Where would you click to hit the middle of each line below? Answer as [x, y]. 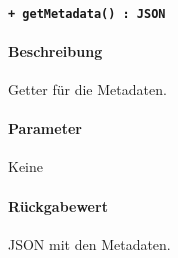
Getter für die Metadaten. [87, 89]
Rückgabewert [58, 205]
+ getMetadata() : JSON [87, 13]
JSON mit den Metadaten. [89, 243]
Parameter [45, 128]
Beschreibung [55, 50]
